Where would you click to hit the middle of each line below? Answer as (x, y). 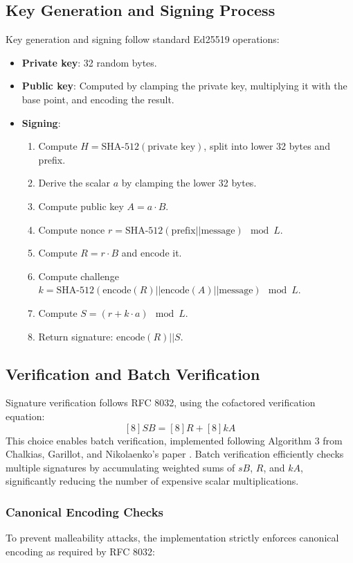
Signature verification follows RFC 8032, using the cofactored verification (161, 402)
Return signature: (76, 336)
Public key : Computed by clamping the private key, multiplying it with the (184, 86)
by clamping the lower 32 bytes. (189, 183)
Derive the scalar (74, 183)
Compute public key (81, 206)
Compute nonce (72, 229)
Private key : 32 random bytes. (89, 62)
